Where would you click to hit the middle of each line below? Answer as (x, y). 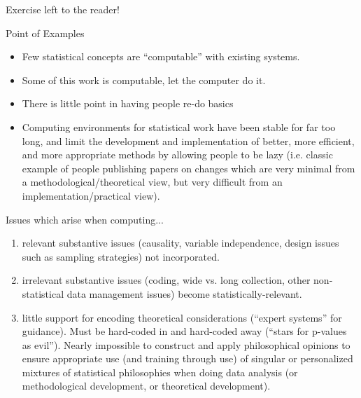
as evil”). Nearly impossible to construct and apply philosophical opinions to (186, 344)
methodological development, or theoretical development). (146, 386)
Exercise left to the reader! (63, 9)
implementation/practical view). (91, 195)
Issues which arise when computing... (85, 219)
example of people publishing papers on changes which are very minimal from (189, 168)
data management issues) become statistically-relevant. (184, 293)
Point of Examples (45, 33)
